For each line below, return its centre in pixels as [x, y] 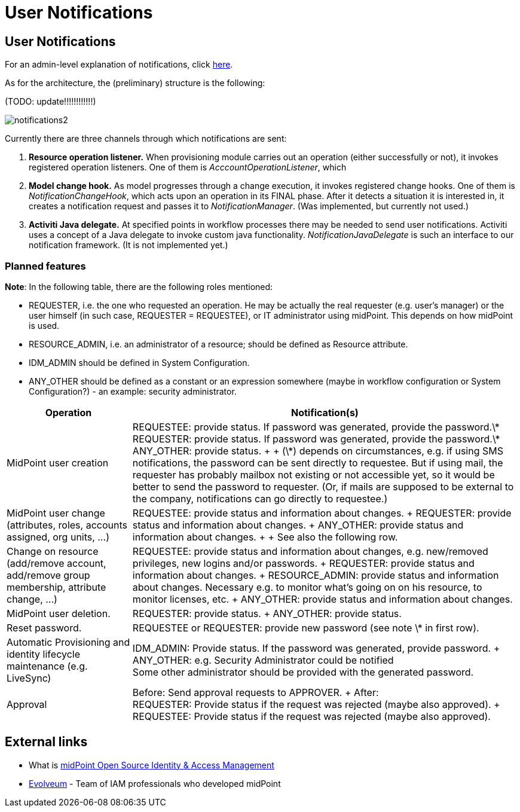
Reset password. [44, 628]
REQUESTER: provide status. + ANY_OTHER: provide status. [267, 613]
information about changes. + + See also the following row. [265, 537]
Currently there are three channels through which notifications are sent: [146, 139]
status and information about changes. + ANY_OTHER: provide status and [298, 525]
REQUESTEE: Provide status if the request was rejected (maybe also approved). [311, 716]
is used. [44, 325]
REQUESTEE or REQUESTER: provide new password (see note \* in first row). [306, 628]
